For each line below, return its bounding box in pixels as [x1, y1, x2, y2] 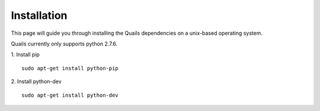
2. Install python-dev [11, 78, 62, 85]
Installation [11, 9, 68, 22]
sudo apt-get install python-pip [21, 65, 119, 71]
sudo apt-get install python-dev [21, 92, 119, 99]
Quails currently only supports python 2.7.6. [11, 40, 118, 47]
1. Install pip [11, 51, 40, 58]
